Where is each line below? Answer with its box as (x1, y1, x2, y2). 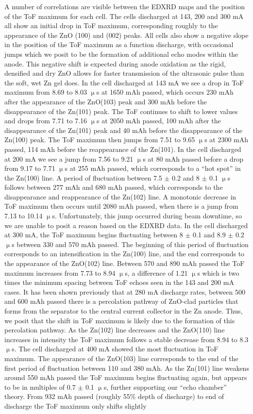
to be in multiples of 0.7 (4, 381, 76, 392)
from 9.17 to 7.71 (4, 163, 55, 173)
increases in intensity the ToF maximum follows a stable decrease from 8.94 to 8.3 (4, 334, 249, 344)
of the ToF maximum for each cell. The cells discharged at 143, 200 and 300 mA (4, 11, 244, 21)
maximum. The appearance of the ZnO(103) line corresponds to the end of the (4, 353, 238, 363)
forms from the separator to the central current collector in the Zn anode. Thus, (4, 306, 243, 315)
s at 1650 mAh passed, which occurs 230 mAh (96, 87, 234, 97)
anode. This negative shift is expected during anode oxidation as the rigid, (4, 58, 226, 68)
